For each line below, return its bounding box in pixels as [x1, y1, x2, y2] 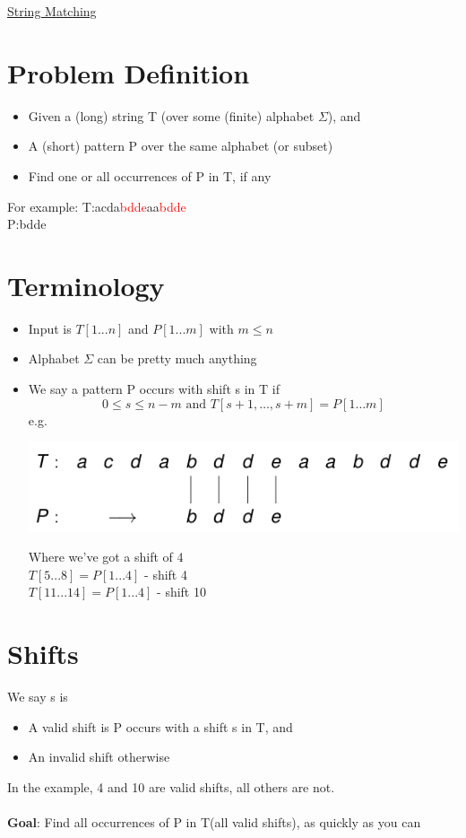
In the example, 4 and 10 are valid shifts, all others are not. [7, 777, 335, 796]
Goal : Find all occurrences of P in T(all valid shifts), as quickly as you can [7, 813, 421, 832]
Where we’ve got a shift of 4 [28, 547, 184, 566]
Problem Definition [7, 54, 250, 91]
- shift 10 [157, 582, 206, 601]
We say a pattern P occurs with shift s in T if [28, 380, 280, 397]
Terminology [7, 266, 165, 303]
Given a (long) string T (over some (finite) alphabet [28, 106, 315, 125]
